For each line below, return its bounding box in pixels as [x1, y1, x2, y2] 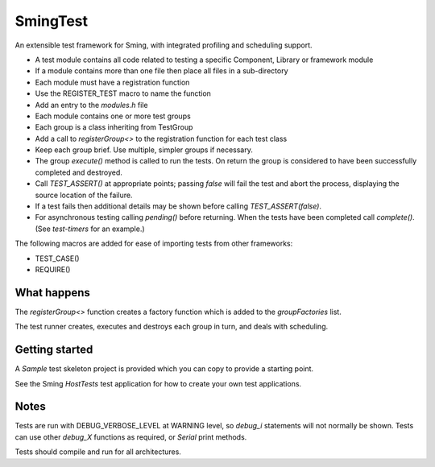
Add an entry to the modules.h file [35, 100, 148, 110]
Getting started [14, 343, 93, 357]
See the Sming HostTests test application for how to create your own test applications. [14, 378, 302, 388]
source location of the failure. [35, 190, 133, 200]
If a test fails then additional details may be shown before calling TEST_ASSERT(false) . [35, 201, 322, 211]
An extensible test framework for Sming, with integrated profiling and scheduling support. [14, 40, 313, 50]
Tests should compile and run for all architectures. [14, 447, 181, 457]
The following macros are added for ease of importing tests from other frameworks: [14, 238, 293, 249]
